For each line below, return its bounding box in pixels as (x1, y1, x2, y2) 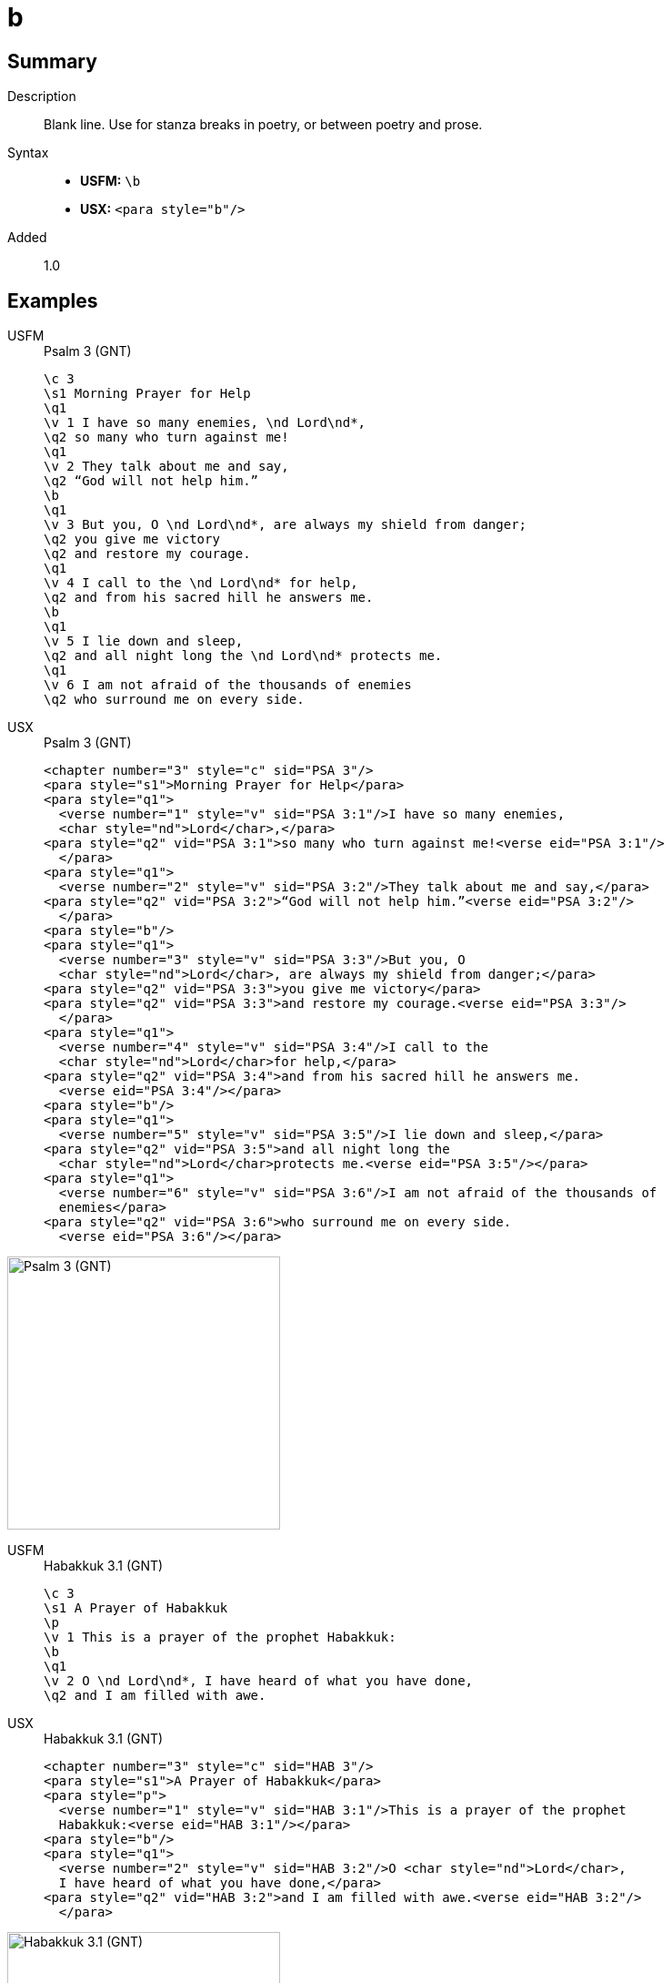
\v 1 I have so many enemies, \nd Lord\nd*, (44, 415, 366, 431)
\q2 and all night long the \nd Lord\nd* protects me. (44, 648, 443, 664)
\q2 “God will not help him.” (44, 473, 259, 489)
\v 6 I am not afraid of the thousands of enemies (44, 677, 412, 693)
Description (7, 88, 76, 105)
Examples (7, 289, 98, 312)
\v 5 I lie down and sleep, (44, 634, 244, 649)
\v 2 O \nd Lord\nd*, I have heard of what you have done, (44, 1673, 474, 1689)
